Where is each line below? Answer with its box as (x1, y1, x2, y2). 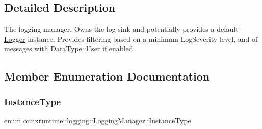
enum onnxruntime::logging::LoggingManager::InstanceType (4, 115, 191, 125)
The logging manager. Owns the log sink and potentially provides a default (4, 23, 239, 34)
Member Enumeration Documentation (4, 68, 210, 84)
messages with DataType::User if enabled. (4, 43, 135, 54)
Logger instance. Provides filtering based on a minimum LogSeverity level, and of (4, 33, 258, 44)
